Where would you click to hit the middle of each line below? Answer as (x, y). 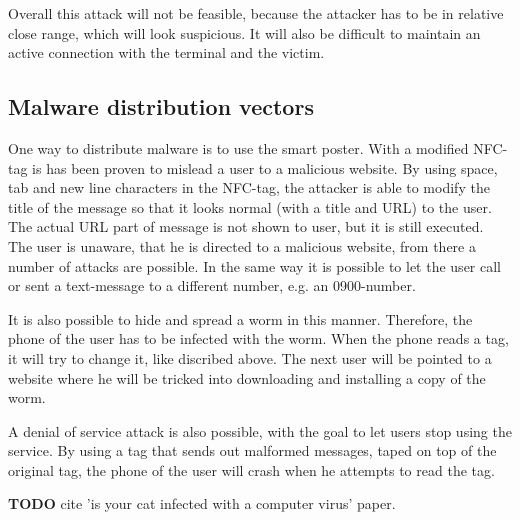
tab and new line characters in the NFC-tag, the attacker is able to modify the (249, 187)
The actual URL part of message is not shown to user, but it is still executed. (246, 226)
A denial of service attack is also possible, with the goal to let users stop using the (260, 430)
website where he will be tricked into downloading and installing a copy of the (247, 377)
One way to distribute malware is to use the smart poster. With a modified (238, 147)
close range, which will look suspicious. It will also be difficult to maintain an (244, 32)
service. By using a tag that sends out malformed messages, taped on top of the (252, 450)
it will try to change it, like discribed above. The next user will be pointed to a (250, 357)
